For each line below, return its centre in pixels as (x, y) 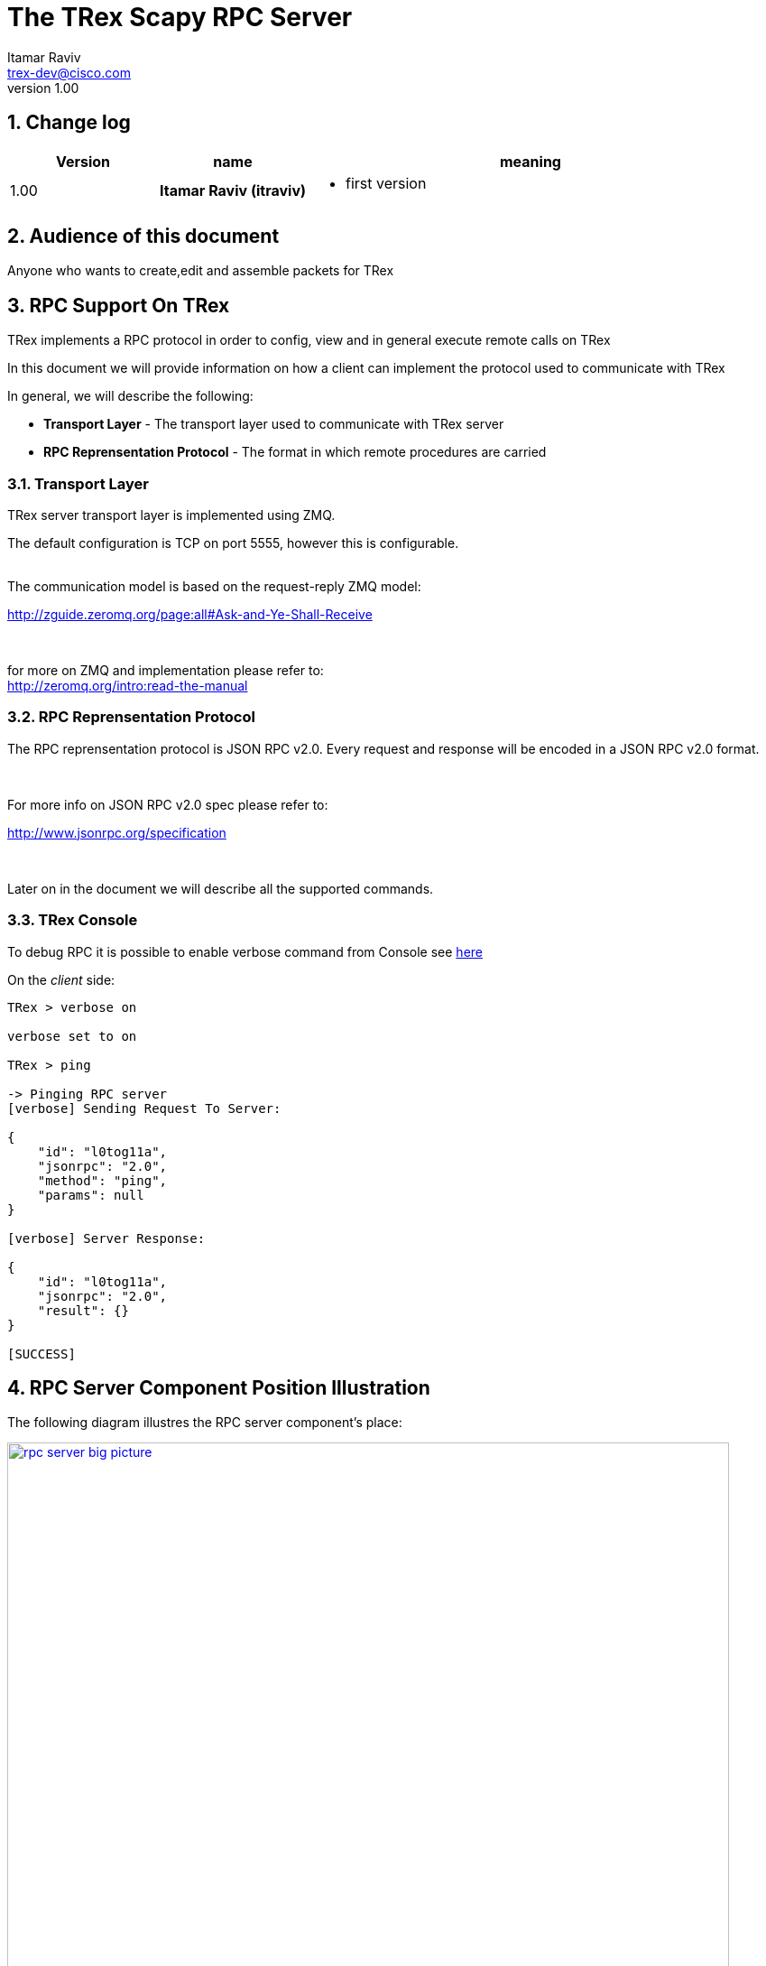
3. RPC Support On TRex (119, 305)
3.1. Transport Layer (78, 483)
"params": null (91, 1195)
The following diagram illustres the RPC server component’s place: (205, 1423)
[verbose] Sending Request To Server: (144, 1108)
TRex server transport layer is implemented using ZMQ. (171, 515)
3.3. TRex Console (73, 920)
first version (386, 183)
